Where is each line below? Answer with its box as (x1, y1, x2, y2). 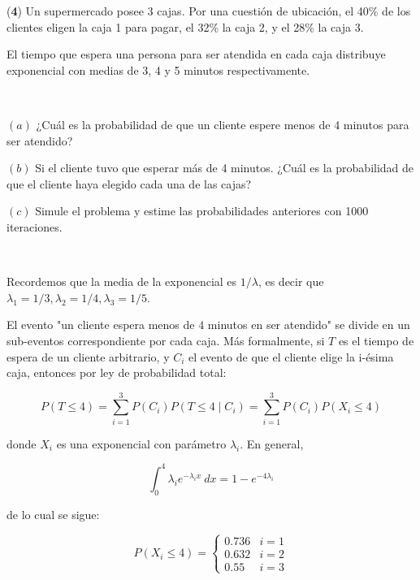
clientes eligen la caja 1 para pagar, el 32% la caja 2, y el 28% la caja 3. (6, 18, 364, 35)
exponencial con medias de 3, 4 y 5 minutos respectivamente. (6, 61, 310, 78)
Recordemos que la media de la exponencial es (6, 273, 237, 290)
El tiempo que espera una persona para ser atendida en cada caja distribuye (6, 45, 386, 63)
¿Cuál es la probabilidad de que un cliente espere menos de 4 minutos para (36, 115, 409, 132)
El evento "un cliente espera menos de (6, 316, 195, 333)
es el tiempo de (338, 331, 414, 348)
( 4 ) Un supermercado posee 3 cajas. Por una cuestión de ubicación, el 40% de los (6, 2, 411, 19)
